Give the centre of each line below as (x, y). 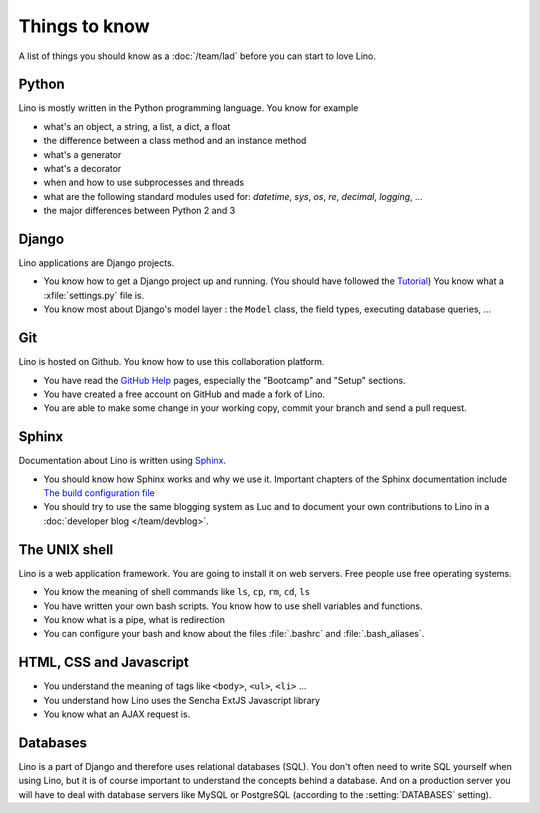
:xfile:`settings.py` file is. (94, 295)
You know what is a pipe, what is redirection (134, 619)
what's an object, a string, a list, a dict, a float (137, 126)
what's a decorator (82, 169)
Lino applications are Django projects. (96, 263)
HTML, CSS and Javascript (104, 662)
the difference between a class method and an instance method (175, 141)
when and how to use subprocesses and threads (144, 182)
